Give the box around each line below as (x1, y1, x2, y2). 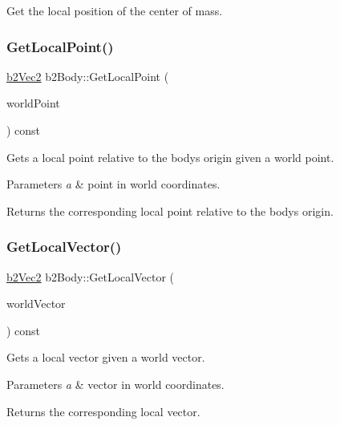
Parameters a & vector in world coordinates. (6, 375, 225, 392)
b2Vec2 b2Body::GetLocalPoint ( (6, 67, 169, 84)
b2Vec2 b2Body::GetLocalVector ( (6, 268, 174, 285)
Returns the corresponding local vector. (6, 403, 200, 419)
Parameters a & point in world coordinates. (6, 176, 221, 192)
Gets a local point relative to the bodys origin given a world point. (6, 148, 334, 165)
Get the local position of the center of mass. (6, 2, 223, 18)
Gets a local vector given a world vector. (6, 349, 205, 366)
